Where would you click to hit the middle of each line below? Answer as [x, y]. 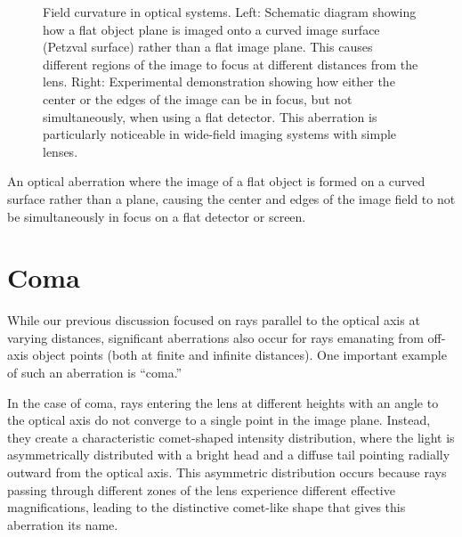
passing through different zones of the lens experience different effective [201, 489]
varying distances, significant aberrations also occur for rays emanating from [215, 337]
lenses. [61, 151]
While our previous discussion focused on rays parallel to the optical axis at [214, 320]
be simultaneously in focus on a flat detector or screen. [157, 216]
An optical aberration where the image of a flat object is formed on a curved [216, 181]
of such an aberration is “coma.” [95, 373]
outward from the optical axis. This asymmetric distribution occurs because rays [227, 472]
